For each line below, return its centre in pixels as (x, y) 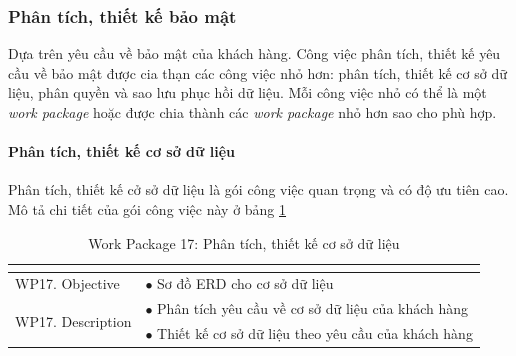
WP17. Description (73, 320)
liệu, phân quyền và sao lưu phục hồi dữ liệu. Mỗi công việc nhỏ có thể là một (247, 92)
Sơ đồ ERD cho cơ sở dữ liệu (245, 283)
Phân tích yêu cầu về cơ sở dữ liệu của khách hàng (313, 308)
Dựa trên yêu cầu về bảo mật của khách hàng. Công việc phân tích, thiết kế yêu (254, 53)
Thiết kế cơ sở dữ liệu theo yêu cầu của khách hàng (315, 333)
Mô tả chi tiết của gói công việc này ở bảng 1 (147, 208)
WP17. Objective (67, 283)
